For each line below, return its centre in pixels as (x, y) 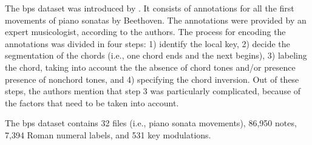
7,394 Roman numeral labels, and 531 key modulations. (108, 134)
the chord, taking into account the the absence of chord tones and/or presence (150, 67)
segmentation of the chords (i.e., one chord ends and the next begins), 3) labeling (156, 55)
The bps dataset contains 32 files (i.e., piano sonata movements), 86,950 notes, (151, 123)
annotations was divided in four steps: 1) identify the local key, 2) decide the (148, 43)
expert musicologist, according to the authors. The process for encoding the (145, 32)
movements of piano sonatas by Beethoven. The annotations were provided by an (156, 20)
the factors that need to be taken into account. (92, 102)
